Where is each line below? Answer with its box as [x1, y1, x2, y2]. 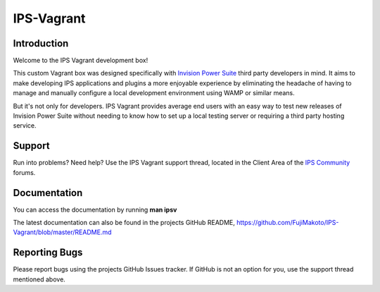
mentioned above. [13, 275, 66, 284]
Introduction [13, 37, 69, 49]
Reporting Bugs [13, 247, 83, 259]
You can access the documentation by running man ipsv [13, 205, 177, 214]
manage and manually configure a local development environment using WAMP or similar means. [13, 89, 295, 97]
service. [13, 121, 37, 130]
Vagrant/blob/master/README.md [13, 228, 112, 236]
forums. [13, 168, 36, 176]
